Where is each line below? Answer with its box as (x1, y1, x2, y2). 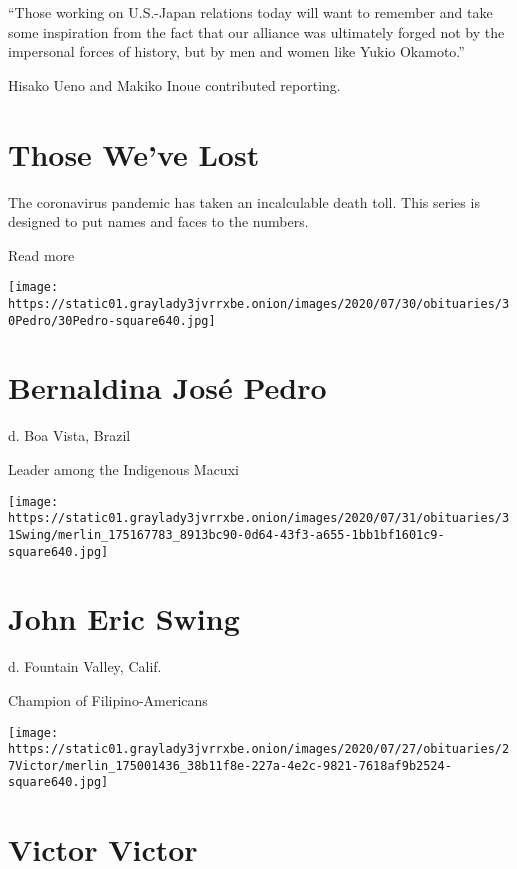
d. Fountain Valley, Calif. (8, 656, 162, 677)
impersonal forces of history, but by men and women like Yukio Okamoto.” (8, 41, 465, 62)
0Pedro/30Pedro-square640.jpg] (8, 313, 216, 328)
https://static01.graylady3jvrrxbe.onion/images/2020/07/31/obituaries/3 (8, 511, 510, 526)
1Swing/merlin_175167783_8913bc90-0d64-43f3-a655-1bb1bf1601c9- (8, 527, 445, 542)
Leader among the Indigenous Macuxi (8, 458, 239, 479)
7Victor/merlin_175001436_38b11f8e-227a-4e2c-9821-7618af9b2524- (8, 758, 452, 773)
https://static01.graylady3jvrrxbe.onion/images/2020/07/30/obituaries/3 (8, 296, 510, 311)
